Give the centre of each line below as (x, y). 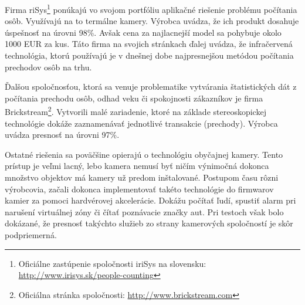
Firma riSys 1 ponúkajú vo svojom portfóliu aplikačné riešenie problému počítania (151, 9)
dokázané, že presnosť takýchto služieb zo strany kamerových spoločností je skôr (149, 223)
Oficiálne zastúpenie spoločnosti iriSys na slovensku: (112, 263)
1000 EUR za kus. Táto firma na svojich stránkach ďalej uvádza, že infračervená (149, 44)
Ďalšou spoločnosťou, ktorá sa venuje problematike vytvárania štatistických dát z (151, 87)
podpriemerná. (31, 235)
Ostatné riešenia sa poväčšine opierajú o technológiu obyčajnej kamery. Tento (144, 154)
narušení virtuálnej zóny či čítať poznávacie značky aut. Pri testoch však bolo (144, 211)
